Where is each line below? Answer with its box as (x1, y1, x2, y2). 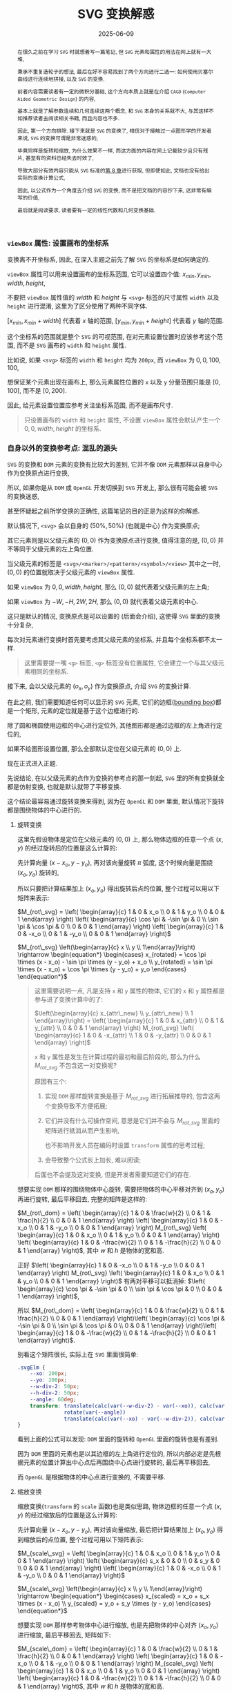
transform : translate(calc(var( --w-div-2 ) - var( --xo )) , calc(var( (30, 1402, 228, 1409)
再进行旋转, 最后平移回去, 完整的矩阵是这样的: (17, 1195, 147, 1203)
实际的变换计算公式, (17, 174, 66, 182)
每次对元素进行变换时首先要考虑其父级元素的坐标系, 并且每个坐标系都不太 (7, 636, 216, 644)
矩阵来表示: (17, 894, 50, 902)
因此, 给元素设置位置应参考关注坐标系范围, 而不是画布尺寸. (7, 401, 173, 409)
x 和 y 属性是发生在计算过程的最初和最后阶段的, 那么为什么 (34, 1053, 201, 1061)
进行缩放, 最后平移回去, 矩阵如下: (17, 1631, 111, 1639)
